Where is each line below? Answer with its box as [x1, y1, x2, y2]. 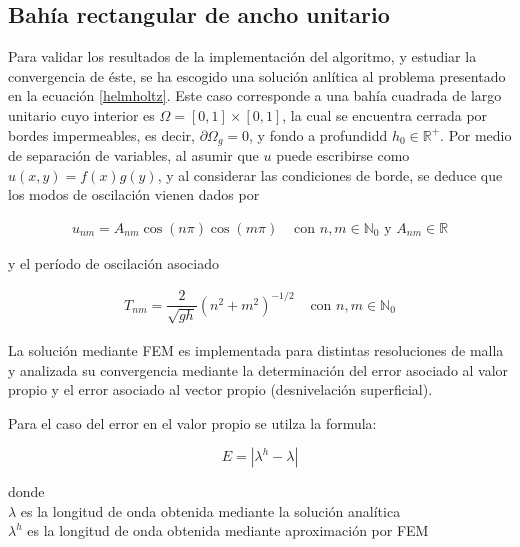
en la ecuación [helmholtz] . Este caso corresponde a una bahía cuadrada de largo [8, 85, 502, 106]
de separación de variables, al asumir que [8, 145, 259, 166]
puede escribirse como [276, 145, 410, 166]
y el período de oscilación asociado [8, 252, 219, 273]
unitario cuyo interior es [8, 104, 155, 125]
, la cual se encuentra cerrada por [282, 104, 488, 125]
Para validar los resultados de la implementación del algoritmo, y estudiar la [8, 46, 477, 67]
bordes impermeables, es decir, [8, 124, 195, 145]
